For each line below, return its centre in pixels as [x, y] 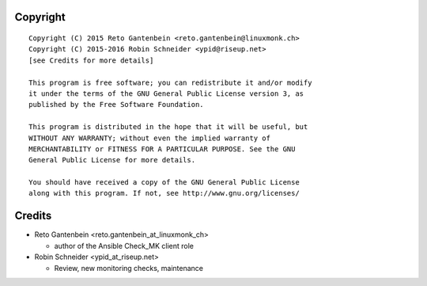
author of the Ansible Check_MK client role [124, 246]
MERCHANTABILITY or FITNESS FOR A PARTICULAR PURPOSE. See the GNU [162, 149]
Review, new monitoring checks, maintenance [129, 268]
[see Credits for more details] [91, 60]
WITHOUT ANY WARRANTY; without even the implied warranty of [149, 138]
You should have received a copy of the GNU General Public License [164, 183]
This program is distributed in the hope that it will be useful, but [168, 127]
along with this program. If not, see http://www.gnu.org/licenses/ [164, 193]
